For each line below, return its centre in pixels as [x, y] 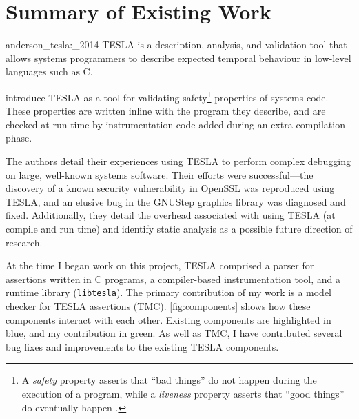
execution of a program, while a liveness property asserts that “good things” [183, 393]
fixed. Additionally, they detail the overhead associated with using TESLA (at [171, 215]
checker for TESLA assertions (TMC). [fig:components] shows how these [158, 305]
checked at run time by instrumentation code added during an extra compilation [175, 124]
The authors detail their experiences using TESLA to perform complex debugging [178, 160]
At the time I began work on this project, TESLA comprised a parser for [160, 265]
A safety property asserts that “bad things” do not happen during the [169, 380]
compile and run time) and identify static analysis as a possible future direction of [179, 228]
